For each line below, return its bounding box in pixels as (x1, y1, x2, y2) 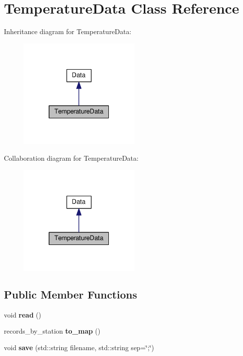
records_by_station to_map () (4, 326, 101, 336)
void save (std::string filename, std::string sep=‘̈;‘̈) (4, 342, 154, 353)
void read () (4, 309, 41, 319)
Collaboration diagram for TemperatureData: (4, 152, 139, 163)
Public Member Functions (4, 287, 137, 302)
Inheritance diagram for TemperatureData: (4, 26, 132, 37)
